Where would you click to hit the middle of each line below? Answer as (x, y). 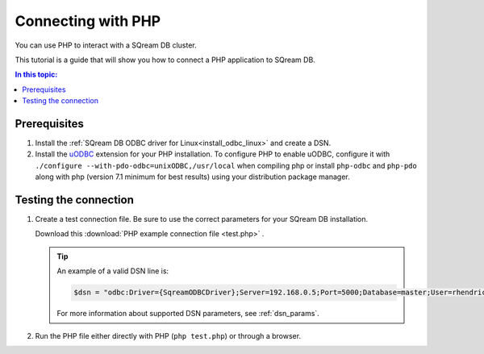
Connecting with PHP (88, 21)
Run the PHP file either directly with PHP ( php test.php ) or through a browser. (168, 335)
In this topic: (36, 75)
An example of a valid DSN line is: (113, 271)
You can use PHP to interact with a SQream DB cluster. (106, 45)
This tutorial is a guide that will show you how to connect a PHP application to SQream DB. (165, 60)
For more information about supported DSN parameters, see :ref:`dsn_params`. (188, 314)
